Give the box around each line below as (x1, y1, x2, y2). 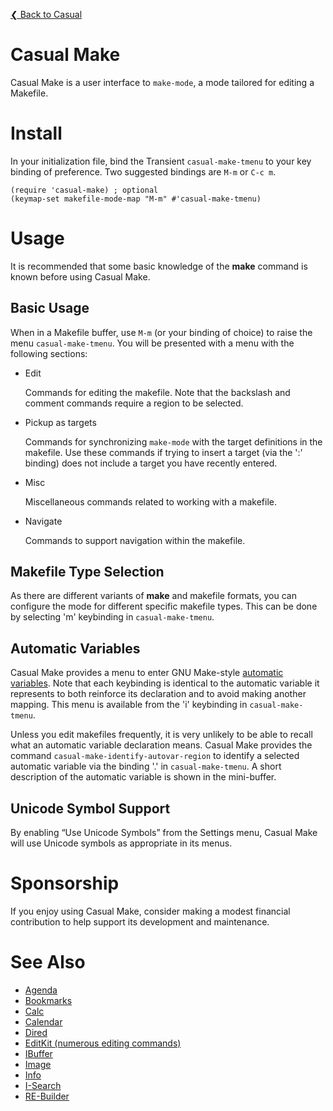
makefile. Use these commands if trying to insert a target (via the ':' (24, 446, 303, 458)
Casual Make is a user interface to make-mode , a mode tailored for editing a (10, 76, 315, 88)
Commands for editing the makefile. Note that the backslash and (24, 386, 291, 398)
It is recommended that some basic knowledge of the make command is (10, 260, 308, 272)
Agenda (24, 984, 58, 996)
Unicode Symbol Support (10, 800, 171, 817)
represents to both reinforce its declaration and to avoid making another (10, 688, 307, 700)
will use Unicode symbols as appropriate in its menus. (10, 837, 233, 849)
